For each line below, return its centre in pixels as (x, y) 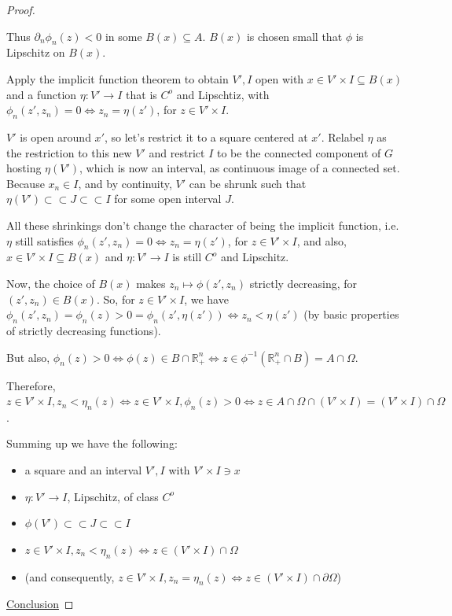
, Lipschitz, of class (113, 496)
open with (280, 78)
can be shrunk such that (248, 183)
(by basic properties (351, 314)
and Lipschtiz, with (223, 94)
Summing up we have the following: (92, 443)
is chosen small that (294, 36)
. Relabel (342, 136)
